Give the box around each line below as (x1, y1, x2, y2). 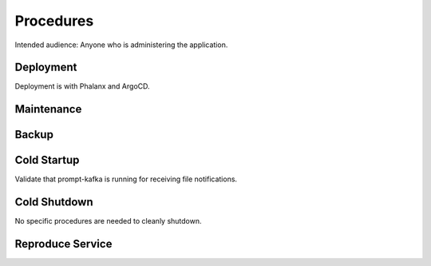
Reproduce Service (14, 237, 113, 251)
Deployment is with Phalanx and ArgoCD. (14, 81, 151, 91)
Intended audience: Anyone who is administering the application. (14, 40, 228, 50)
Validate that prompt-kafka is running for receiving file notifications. (14, 174, 238, 184)
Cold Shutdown (14, 196, 93, 209)
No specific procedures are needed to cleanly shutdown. (14, 216, 203, 226)
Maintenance (14, 102, 82, 116)
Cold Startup (14, 153, 80, 167)
